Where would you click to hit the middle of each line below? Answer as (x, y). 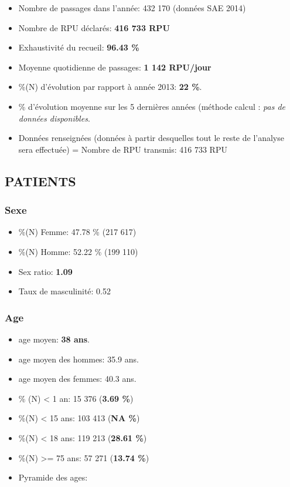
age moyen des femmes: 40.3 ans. (77, 379)
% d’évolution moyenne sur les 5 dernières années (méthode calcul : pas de (152, 106)
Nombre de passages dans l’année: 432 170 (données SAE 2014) (132, 8)
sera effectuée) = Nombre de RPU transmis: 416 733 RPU (123, 149)
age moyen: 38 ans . (54, 339)
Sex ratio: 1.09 (45, 271)
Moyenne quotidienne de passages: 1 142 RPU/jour (115, 67)
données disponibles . (54, 118)
